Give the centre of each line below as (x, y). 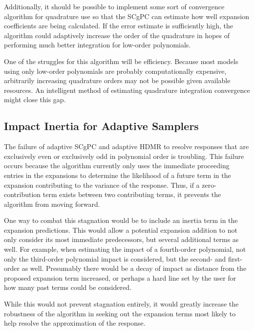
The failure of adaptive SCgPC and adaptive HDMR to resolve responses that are (127, 146)
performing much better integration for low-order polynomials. (97, 45)
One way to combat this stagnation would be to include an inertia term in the (121, 220)
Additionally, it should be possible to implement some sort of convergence (114, 6)
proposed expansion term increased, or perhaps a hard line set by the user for (120, 277)
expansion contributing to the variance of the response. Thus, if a (102, 185)
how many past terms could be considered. (68, 287)
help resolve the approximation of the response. (75, 323)
